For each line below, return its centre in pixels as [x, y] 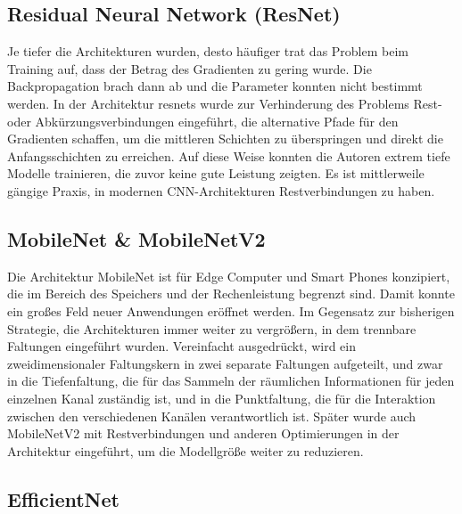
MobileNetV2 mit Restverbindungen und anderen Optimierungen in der [203, 433]
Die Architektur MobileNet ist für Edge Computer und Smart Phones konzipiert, [229, 276]
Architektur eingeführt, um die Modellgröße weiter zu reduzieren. [186, 450]
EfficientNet [63, 498]
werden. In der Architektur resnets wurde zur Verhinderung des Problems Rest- [225, 103]
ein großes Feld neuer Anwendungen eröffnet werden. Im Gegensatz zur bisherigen [231, 310]
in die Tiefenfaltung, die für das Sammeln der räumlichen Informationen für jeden [231, 381]
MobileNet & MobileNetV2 [136, 238]
